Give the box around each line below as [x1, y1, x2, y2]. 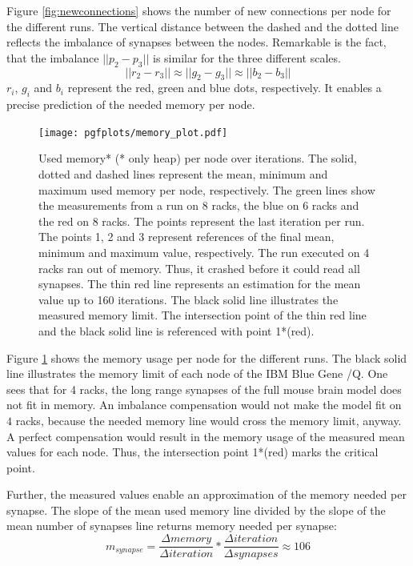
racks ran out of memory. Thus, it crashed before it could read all [38, 259, 360, 276]
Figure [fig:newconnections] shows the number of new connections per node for [6, 2, 391, 18]
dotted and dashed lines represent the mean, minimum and [38, 166, 328, 183]
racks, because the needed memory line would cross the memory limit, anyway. [15, 411, 402, 428]
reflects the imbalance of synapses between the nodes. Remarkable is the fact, [6, 34, 387, 50]
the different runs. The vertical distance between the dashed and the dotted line [6, 18, 399, 34]
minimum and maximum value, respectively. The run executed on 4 [38, 243, 370, 260]
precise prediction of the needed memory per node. [6, 96, 255, 113]
